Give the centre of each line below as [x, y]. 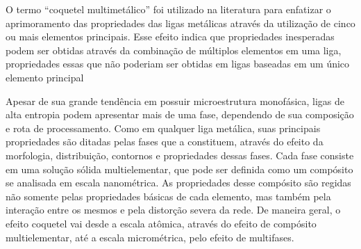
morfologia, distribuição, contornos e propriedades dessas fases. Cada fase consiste [180, 155]
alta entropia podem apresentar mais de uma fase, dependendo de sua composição [180, 114]
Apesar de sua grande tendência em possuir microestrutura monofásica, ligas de [175, 101]
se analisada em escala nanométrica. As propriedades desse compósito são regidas [178, 183]
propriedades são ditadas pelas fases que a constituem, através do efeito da [165, 142]
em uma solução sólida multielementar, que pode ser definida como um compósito [179, 169]
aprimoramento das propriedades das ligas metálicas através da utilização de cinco [180, 23]
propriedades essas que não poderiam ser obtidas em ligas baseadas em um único [178, 64]
